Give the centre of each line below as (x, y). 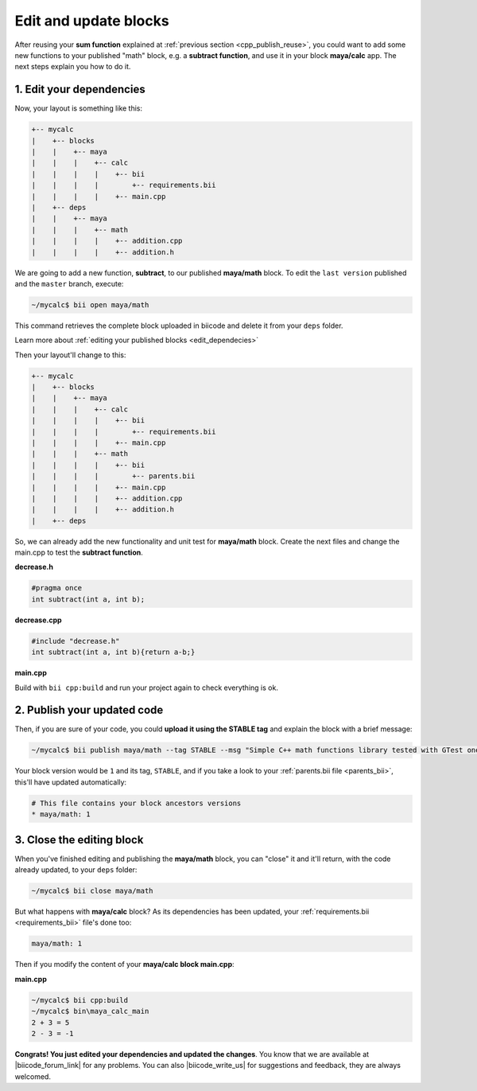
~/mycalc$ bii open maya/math (90, 305)
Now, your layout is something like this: (79, 108)
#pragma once (57, 588)
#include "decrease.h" (76, 641)
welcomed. (33, 1076)
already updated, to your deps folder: (76, 870)
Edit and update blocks (92, 21)
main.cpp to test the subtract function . (79, 552)
